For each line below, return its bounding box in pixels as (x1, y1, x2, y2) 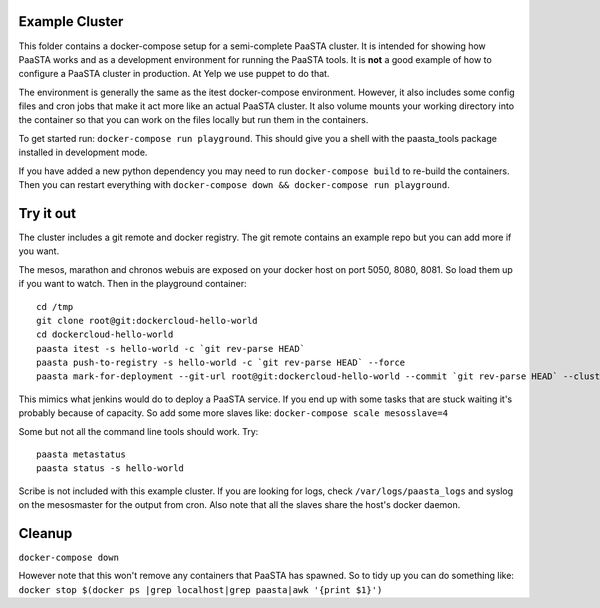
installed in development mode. (18, 146, 148, 159)
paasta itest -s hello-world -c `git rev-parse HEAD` (36, 343, 305, 354)
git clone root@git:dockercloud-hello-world (36, 315, 259, 326)
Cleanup (18, 525, 73, 542)
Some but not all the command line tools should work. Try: (18, 425, 259, 437)
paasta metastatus (36, 449, 127, 460)
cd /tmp (36, 301, 74, 312)
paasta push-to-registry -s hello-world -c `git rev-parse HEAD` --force (36, 357, 406, 369)
